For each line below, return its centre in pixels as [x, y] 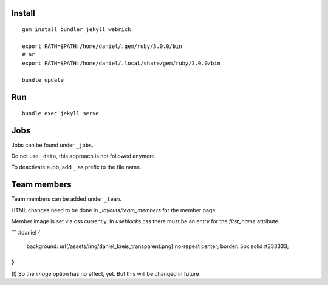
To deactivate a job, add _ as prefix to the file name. [77, 167]
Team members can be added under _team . [66, 199]
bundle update [43, 80]
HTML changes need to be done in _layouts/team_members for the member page [113, 210]
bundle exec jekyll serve [61, 113]
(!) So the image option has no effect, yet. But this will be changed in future [105, 274]
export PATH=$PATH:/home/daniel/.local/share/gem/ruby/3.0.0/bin [121, 63]
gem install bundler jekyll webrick [77, 29]
